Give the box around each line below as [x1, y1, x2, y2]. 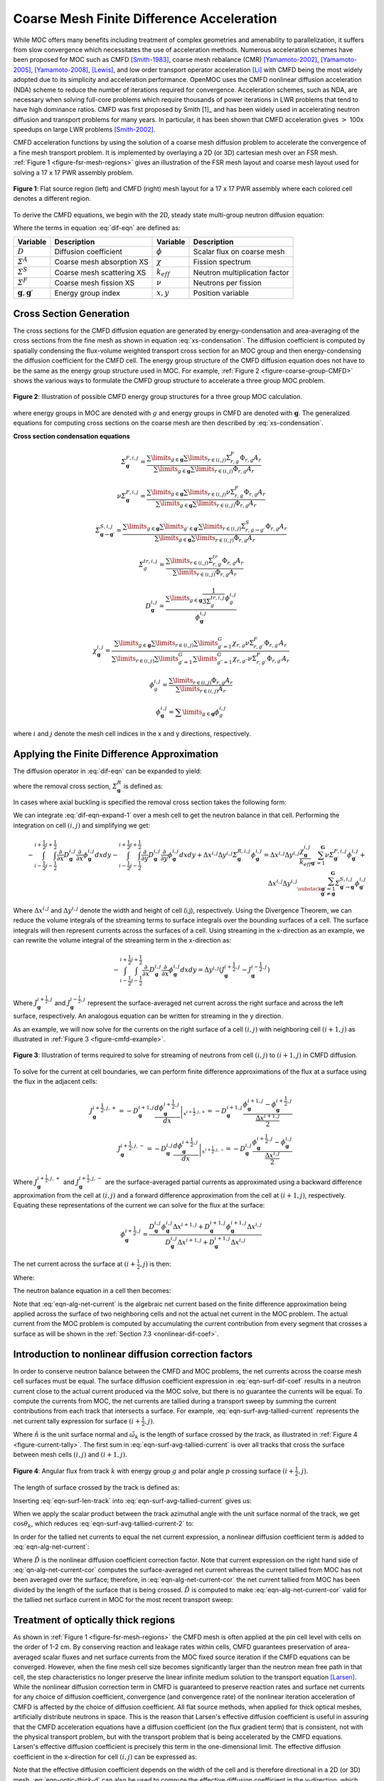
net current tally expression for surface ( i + [13, 1416, 141, 1425]
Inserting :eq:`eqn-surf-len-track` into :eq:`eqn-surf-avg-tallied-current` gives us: [13, 1496, 252, 1505]
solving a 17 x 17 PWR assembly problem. [13, 168, 134, 177]
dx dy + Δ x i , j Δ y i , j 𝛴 [178, 850, 238, 858]
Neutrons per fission [193, 278, 262, 288]
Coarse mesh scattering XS [54, 267, 146, 277]
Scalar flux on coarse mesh [193, 246, 285, 256]
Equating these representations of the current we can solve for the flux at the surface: [13, 1201, 265, 1210]
